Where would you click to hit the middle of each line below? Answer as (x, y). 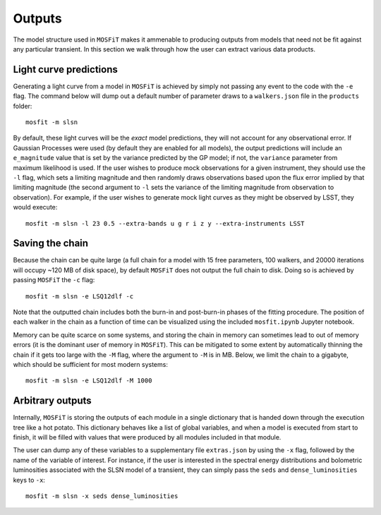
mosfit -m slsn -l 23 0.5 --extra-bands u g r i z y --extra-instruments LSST (165, 223)
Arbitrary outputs (52, 401)
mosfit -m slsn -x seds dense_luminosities (102, 496)
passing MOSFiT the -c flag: (54, 280)
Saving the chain (50, 243)
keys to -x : (29, 480)
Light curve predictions (65, 69)
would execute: (35, 207)
